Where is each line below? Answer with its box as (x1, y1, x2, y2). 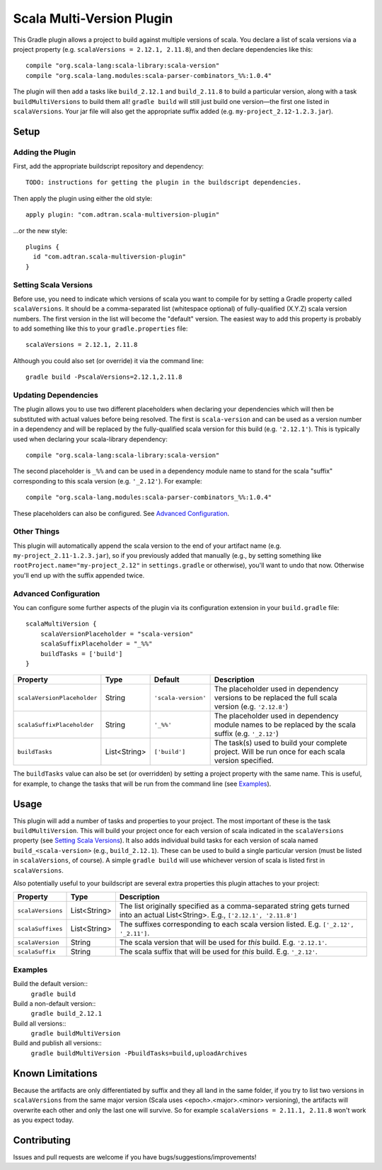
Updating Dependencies (13, 390, 98, 400)
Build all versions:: (13, 1019, 66, 1028)
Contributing (13, 1134, 71, 1146)
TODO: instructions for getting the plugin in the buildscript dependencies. (25, 178, 302, 187)
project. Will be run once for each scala (214, 747, 346, 757)
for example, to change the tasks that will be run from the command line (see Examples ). (13, 779, 272, 788)
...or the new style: (13, 226, 68, 235)
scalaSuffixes (17, 924, 63, 932)
